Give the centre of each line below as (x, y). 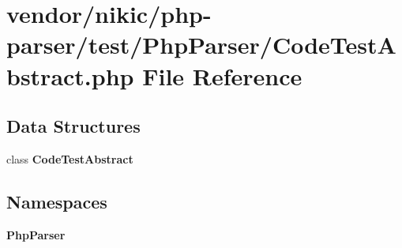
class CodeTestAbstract (70, 158)
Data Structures (73, 126)
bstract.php (70, 75)
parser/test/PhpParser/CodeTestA (201, 45)
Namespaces (57, 201)
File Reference (222, 75)
